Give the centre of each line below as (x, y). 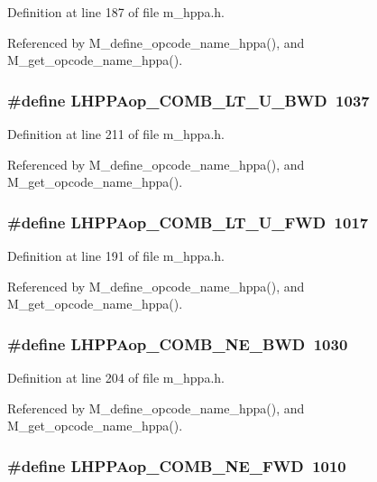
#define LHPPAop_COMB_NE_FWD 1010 (177, 465)
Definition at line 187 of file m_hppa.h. (116, 12)
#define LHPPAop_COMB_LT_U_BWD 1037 (188, 100)
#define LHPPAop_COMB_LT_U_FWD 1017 (188, 222)
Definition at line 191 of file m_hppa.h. (116, 255)
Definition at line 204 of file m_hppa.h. (116, 377)
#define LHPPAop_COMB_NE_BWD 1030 (178, 343)
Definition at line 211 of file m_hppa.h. (116, 134)
